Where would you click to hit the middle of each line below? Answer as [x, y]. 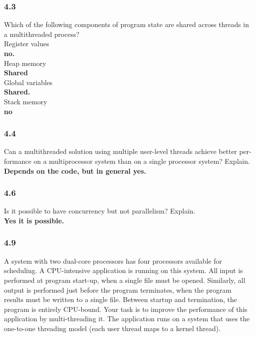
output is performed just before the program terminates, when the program [118, 290]
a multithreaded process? [42, 34]
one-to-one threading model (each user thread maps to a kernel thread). [112, 328]
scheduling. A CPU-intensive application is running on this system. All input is [124, 270]
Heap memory [25, 63]
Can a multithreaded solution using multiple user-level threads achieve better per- [128, 151]
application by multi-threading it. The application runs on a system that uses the [127, 319]
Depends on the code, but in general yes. [75, 170]
